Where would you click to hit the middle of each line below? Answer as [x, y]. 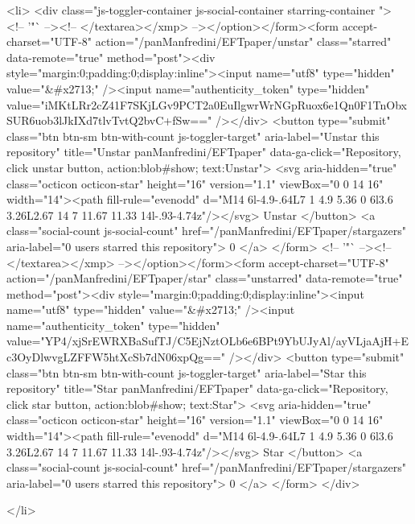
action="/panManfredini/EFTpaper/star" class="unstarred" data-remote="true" [205, 278]
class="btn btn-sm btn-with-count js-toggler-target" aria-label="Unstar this [193, 136]
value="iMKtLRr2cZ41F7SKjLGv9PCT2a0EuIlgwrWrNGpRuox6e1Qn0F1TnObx [207, 104]
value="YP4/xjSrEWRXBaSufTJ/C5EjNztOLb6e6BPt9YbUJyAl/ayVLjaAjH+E [208, 341]
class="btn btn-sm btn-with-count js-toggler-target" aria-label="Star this [187, 372]
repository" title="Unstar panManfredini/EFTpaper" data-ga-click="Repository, [204, 152]
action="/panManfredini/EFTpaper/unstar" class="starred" [243, 41]
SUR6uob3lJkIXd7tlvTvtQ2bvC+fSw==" [109, 120]
